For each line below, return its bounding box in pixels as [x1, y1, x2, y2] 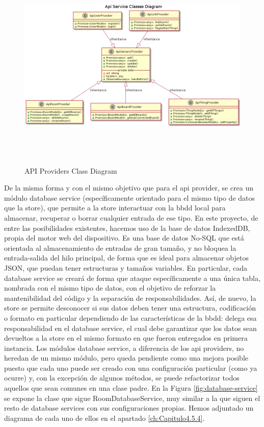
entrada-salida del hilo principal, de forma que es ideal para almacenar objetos [4, 252, 249, 263]
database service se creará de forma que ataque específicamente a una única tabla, [4, 272, 260, 283]
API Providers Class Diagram [24, 165, 117, 176]
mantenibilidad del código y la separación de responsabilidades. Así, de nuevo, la [4, 292, 256, 303]
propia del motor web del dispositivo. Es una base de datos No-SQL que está [4, 232, 244, 243]
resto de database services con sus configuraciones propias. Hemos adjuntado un [4, 402, 254, 413]
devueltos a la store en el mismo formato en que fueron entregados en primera [4, 333, 248, 343]
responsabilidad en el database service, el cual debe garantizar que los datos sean [4, 322, 257, 333]
